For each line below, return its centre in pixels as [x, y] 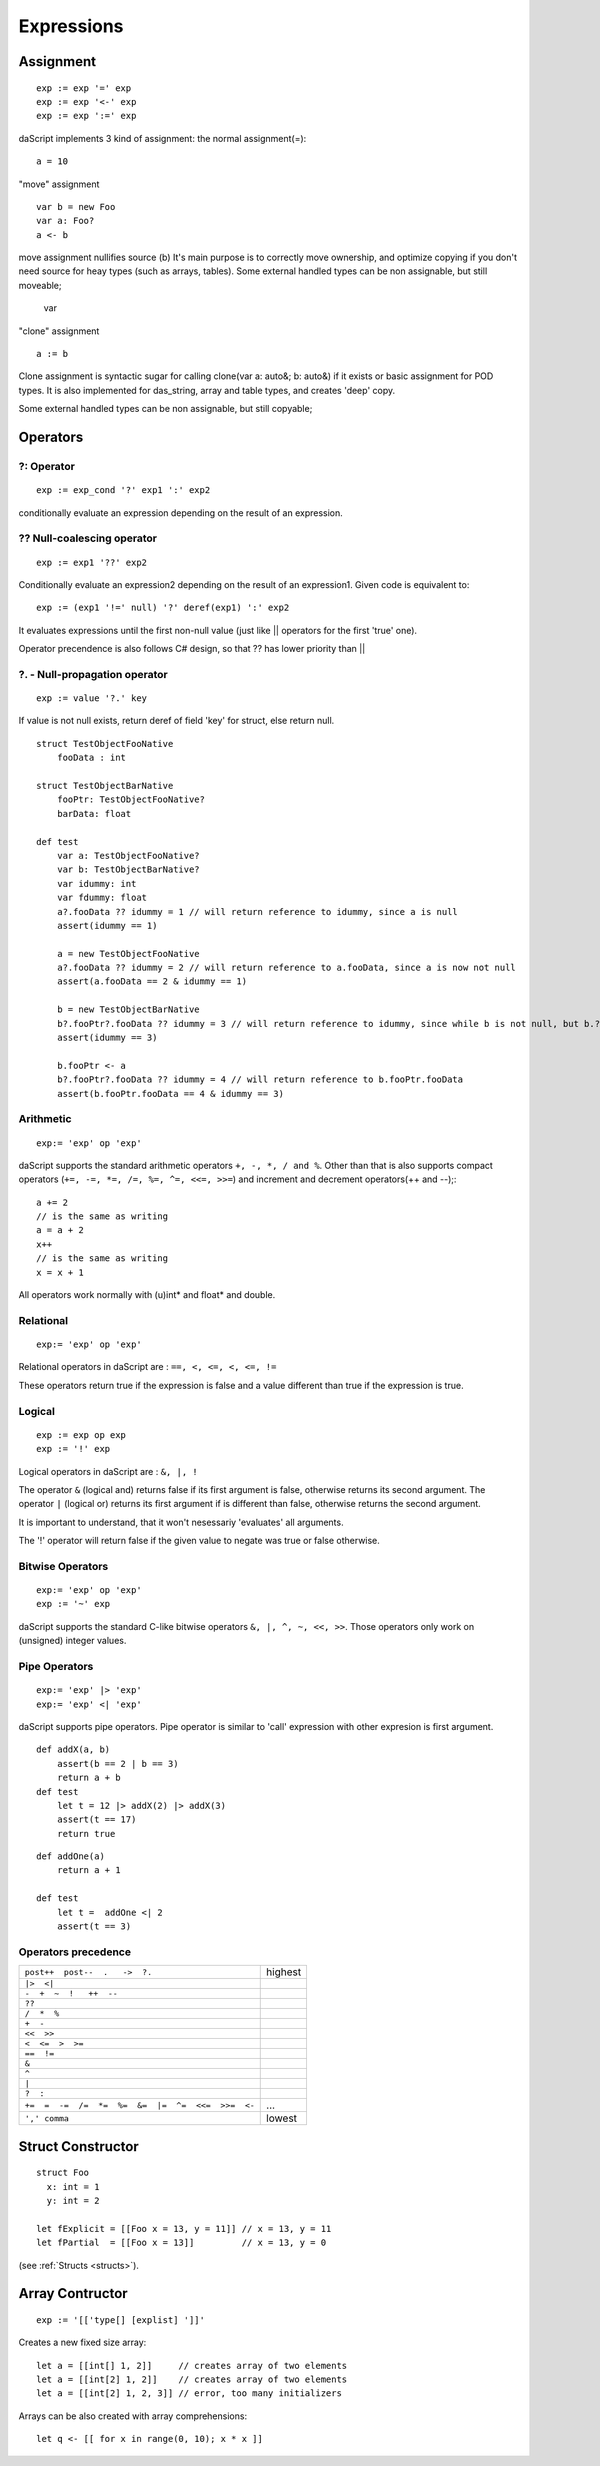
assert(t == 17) [96, 1819]
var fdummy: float [102, 898]
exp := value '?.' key [92, 698]
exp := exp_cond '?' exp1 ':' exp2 [123, 490]
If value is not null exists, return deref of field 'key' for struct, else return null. [176, 721]
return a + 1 [88, 1870]
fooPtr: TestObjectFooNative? [130, 799]
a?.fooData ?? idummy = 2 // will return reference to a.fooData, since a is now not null [286, 968]
